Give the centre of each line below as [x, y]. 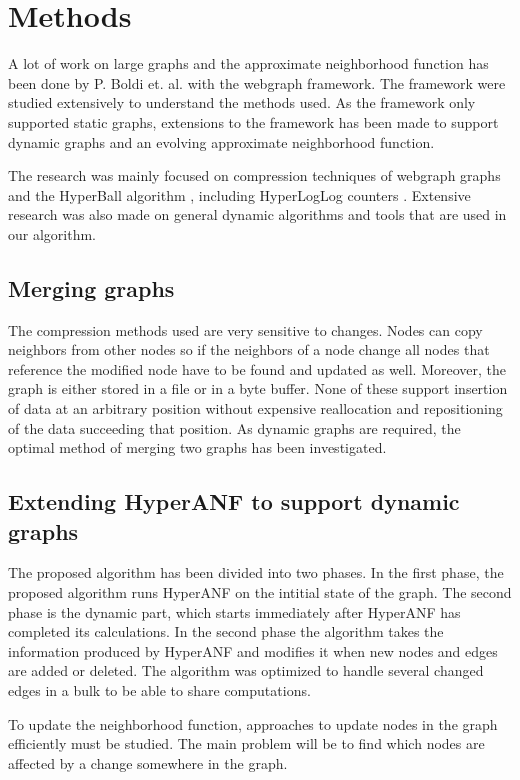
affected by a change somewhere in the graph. [148, 762]
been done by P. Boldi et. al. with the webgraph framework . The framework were [257, 82]
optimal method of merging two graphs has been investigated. [197, 447]
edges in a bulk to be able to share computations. [159, 689]
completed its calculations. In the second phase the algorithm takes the [226, 631]
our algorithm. [52, 233]
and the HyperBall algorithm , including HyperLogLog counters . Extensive [239, 194]
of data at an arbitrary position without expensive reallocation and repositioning [255, 408]
